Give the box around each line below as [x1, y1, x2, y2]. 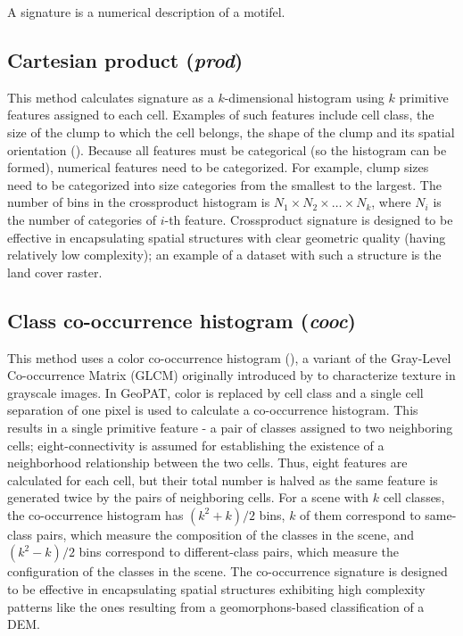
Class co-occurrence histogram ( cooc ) [7, 306, 356, 334]
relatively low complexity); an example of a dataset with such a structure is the [7, 245, 442, 264]
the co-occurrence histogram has [7, 505, 184, 524]
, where [371, 193, 411, 211]
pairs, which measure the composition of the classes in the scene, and [36, 524, 415, 543]
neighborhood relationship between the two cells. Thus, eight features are [7, 453, 408, 472]
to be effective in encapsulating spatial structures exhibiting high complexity [7, 580, 426, 599]
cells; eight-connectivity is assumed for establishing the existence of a [7, 435, 384, 454]
